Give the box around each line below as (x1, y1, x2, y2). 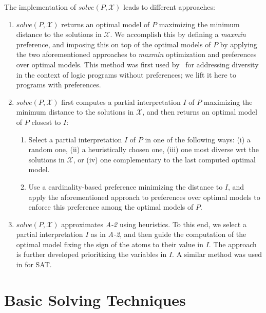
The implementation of (4, 2, 76, 12)
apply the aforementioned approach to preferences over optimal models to (28, 191, 260, 202)
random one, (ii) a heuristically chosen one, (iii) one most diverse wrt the (28, 144, 259, 155)
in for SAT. (16, 259, 52, 270)
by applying (220, 39, 257, 49)
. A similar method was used (172, 249, 262, 260)
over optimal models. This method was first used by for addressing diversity (16, 59, 259, 69)
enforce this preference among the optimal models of (28, 201, 194, 212)
